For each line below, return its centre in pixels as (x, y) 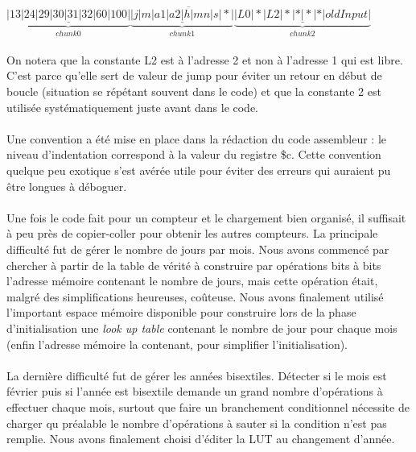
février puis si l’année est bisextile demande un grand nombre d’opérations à (195, 391)
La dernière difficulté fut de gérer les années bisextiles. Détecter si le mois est (197, 375)
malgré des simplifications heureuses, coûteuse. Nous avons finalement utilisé (195, 296)
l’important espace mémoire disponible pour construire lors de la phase (181, 312)
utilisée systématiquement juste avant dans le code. (133, 107)
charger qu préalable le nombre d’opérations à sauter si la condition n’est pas (197, 423)
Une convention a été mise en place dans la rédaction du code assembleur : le (197, 138)
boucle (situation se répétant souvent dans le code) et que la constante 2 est (194, 91)
